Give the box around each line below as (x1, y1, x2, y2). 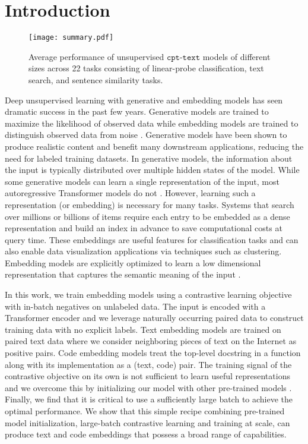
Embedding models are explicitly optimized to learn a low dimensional (5, 256, 261, 269)
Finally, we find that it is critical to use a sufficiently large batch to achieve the (5, 393, 293, 405)
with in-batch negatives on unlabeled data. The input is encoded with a (5, 300, 266, 312)
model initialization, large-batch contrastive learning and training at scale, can (5, 416, 290, 429)
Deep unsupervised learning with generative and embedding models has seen (5, 93, 283, 106)
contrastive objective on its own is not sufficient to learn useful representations (5, 370, 290, 382)
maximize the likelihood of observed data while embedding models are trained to (5, 116, 299, 129)
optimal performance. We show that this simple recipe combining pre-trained (5, 405, 285, 417)
